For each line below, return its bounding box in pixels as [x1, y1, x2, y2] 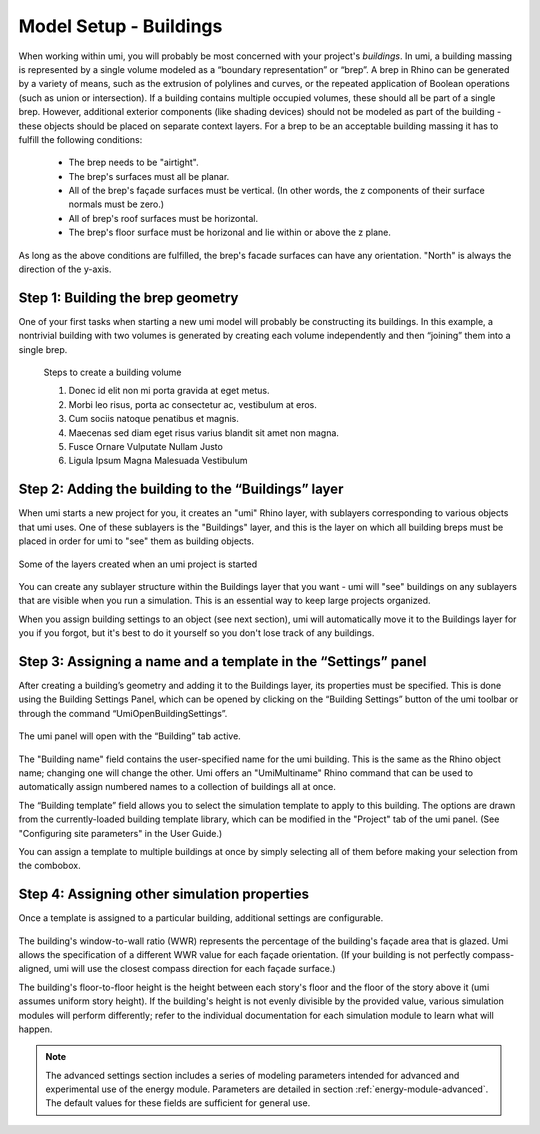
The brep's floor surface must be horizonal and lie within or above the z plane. [68, 226, 392, 239]
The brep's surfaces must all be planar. [68, 170, 230, 182]
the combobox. [18, 860, 81, 872]
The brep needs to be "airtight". [68, 156, 199, 169]
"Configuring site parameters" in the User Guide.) [18, 827, 223, 839]
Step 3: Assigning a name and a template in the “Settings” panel [18, 653, 427, 670]
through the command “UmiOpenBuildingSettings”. [18, 707, 228, 719]
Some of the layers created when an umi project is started [18, 558, 258, 570]
